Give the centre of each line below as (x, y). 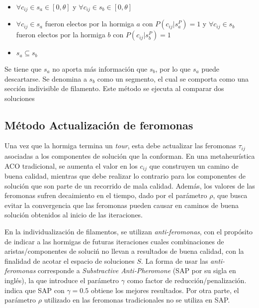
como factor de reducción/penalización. (187, 280)
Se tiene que (23, 68)
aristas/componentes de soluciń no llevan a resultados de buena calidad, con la (124, 251)
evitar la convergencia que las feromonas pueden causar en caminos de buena (122, 205)
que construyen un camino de (194, 165)
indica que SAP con (35, 290)
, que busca (230, 195)
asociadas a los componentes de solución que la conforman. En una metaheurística (130, 155)
